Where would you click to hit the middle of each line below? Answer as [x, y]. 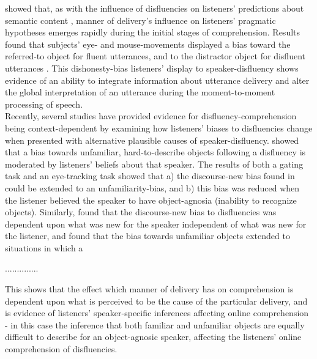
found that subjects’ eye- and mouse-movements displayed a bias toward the [148, 44]
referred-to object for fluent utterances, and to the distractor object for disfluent [155, 56]
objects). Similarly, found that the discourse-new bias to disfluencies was [141, 212]
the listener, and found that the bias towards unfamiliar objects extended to [147, 236]
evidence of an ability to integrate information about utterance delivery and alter [157, 80]
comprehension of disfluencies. [61, 349]
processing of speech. [44, 104]
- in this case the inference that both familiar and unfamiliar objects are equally [155, 324]
